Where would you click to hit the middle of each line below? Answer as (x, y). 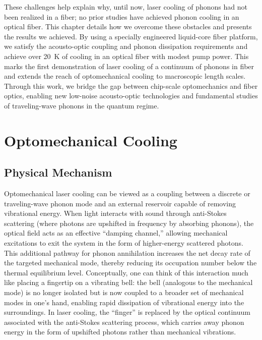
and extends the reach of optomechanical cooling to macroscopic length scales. (125, 76)
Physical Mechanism (58, 172)
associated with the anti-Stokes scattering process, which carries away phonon (124, 322)
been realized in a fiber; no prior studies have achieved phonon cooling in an (122, 16)
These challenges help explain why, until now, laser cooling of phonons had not (126, 7)
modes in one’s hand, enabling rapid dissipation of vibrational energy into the (124, 302)
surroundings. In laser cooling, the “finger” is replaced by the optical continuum (127, 312)
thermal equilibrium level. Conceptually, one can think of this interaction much (126, 272)
